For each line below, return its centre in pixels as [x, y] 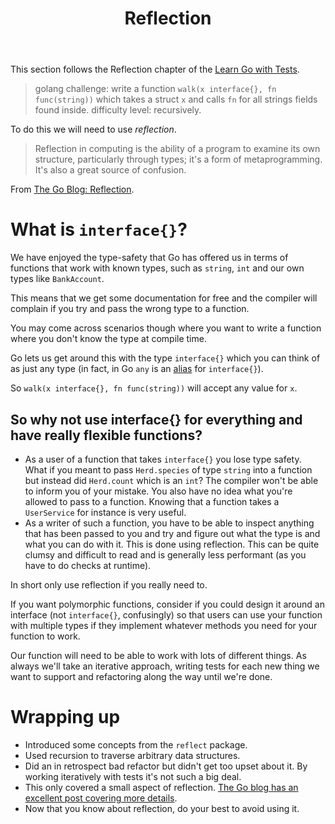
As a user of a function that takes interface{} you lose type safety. [163, 459]
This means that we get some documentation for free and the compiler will [164, 298]
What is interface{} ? [99, 229]
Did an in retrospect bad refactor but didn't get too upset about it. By [166, 766]
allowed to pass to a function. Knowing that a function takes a [152, 501]
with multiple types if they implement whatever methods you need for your [164, 625]
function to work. [45, 636]
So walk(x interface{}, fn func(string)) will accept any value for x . [154, 388]
